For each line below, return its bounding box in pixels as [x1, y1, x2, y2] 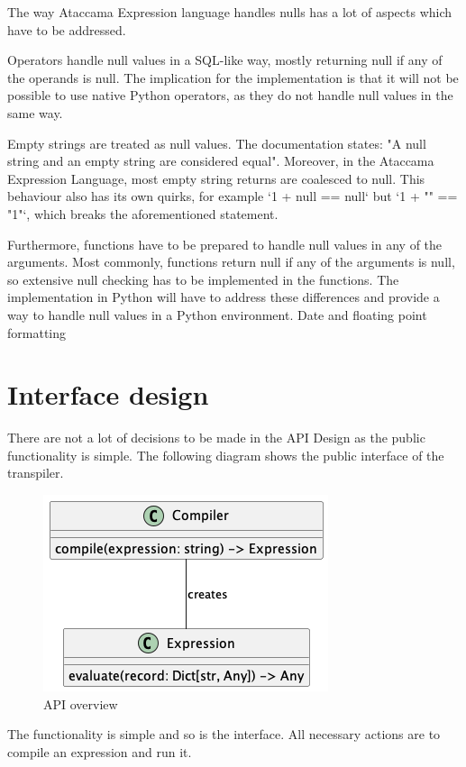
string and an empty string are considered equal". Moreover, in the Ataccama [7, 151, 434, 170]
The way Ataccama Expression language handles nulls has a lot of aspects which [7, 3, 452, 21]
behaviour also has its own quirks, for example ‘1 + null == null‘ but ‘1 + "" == [7, 187, 458, 205]
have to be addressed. [7, 20, 126, 39]
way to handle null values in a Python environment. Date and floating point [7, 305, 427, 324]
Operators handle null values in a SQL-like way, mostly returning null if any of [7, 50, 443, 69]
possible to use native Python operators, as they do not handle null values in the [7, 86, 453, 105]
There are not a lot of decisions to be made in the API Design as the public [7, 428, 425, 447]
